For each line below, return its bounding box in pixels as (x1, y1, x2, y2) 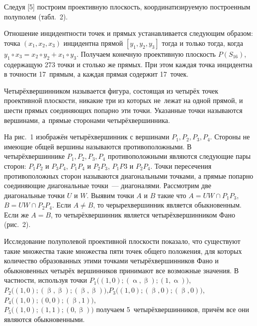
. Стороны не (210, 131, 250, 142)
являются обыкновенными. (4, 314, 85, 324)
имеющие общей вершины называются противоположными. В (4, 141, 192, 151)
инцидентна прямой (63, 37, 123, 48)
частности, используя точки (4, 275, 87, 285)
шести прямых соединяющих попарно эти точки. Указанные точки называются (4, 105, 243, 115)
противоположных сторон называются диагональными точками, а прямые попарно (4, 170, 254, 181)
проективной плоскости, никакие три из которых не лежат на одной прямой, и (4, 95, 243, 106)
